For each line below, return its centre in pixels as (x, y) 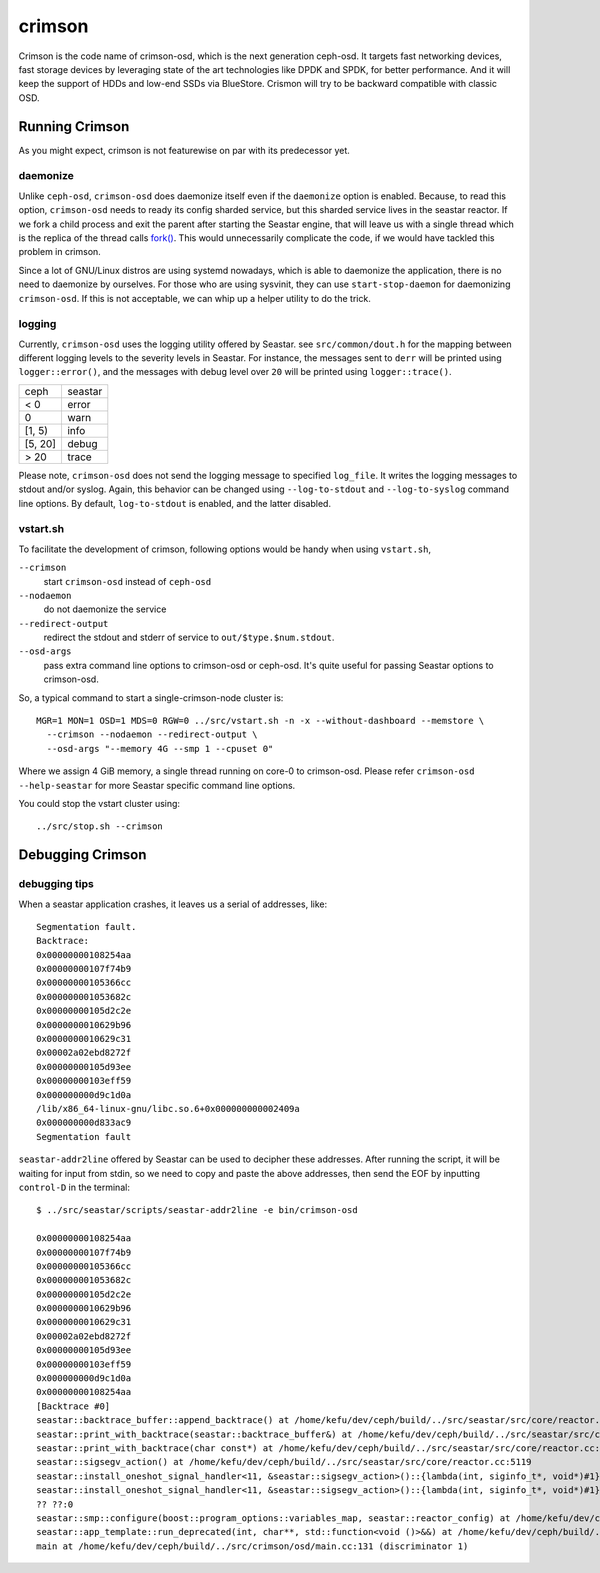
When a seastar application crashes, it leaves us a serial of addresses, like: (173, 904)
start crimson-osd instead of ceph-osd (127, 581)
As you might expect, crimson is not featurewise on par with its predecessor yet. (184, 150)
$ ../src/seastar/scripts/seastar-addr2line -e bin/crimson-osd (197, 1210)
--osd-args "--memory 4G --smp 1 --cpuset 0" (160, 748)
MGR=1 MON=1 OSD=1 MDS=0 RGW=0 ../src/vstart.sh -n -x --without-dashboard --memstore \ (260, 721)
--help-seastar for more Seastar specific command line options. (157, 785)
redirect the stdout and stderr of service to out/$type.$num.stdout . (189, 637)
